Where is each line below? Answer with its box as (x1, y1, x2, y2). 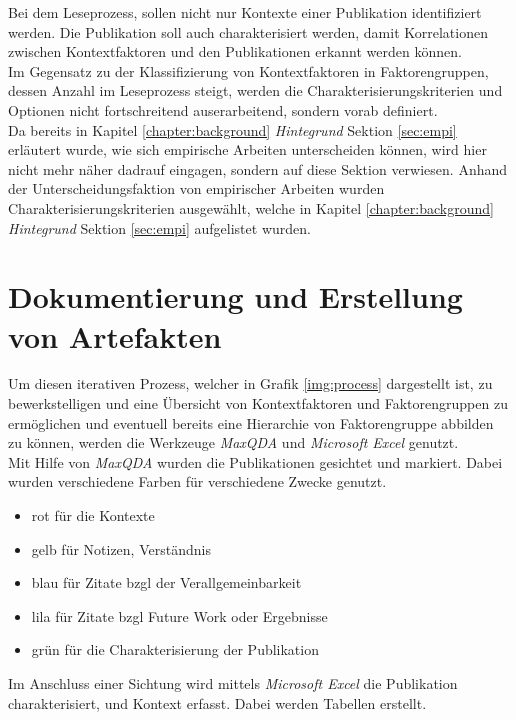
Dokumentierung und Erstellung (8, 276, 463, 317)
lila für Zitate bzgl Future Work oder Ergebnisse (31, 605, 328, 626)
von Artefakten (8, 315, 222, 356)
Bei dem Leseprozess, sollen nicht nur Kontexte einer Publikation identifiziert (8, 2, 482, 22)
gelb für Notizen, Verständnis (31, 538, 211, 559)
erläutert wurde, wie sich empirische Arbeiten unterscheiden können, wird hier (8, 139, 487, 160)
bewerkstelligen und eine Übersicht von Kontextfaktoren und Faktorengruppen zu (8, 393, 508, 414)
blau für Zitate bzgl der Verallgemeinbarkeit (31, 572, 302, 593)
